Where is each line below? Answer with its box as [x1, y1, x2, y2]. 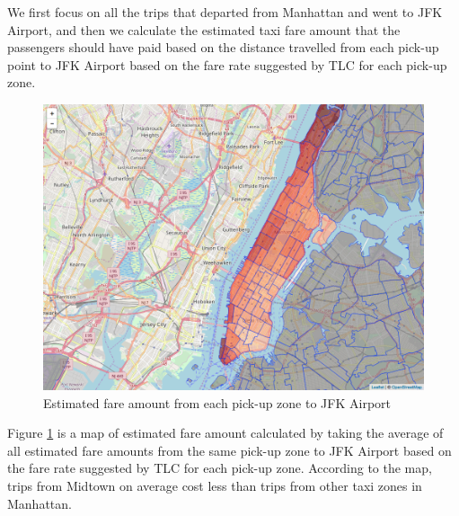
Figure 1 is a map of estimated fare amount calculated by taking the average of [7, 423, 444, 442]
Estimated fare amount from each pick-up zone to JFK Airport [43, 393, 391, 412]
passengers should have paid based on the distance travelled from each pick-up [7, 38, 439, 57]
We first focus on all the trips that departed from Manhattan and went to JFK [7, 3, 443, 21]
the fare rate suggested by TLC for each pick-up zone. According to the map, [7, 458, 432, 477]
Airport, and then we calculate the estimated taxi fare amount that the [7, 20, 401, 39]
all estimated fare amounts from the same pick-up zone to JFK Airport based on [7, 440, 452, 459]
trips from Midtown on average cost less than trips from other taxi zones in [7, 476, 422, 494]
